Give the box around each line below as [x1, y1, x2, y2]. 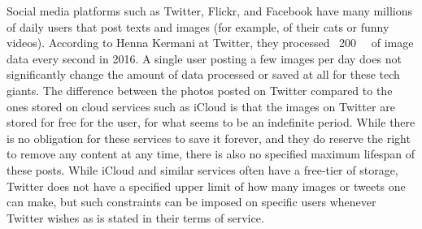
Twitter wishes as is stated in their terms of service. [7, 209, 264, 226]
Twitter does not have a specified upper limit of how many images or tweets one [7, 177, 406, 194]
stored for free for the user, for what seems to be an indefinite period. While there [7, 114, 415, 131]
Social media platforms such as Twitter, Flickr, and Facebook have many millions [7, 2, 412, 19]
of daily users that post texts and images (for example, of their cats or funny [7, 18, 389, 35]
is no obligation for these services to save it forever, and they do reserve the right [7, 129, 411, 146]
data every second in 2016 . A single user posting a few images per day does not [7, 50, 402, 67]
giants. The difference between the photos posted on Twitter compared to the [7, 81, 393, 98]
